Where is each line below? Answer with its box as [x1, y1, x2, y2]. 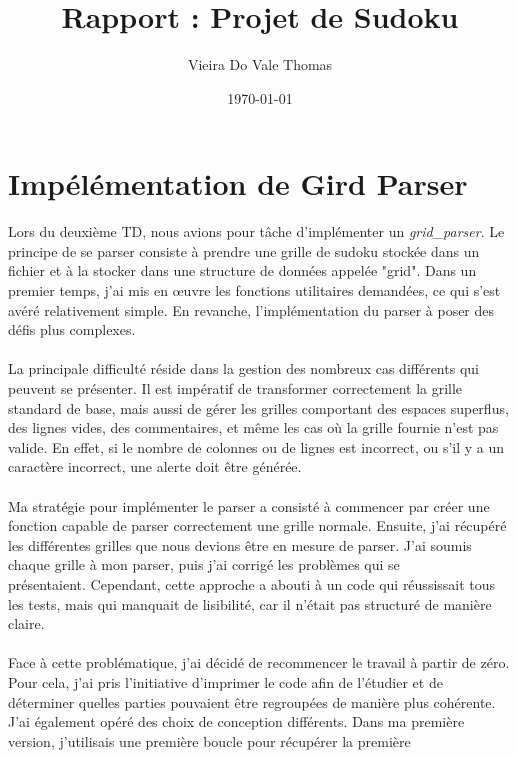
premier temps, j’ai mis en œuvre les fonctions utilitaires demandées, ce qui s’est [8, 280, 501, 301]
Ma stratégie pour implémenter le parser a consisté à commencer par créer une [8, 495, 490, 516]
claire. [8, 613, 45, 634]
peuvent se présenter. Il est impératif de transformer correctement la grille [8, 378, 463, 398]
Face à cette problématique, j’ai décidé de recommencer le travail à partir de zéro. [8, 652, 510, 673]
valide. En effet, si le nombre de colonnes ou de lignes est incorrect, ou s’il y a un [8, 436, 505, 457]
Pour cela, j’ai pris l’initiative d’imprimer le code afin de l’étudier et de [8, 671, 443, 692]
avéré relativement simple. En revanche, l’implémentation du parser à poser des [8, 299, 495, 320]
